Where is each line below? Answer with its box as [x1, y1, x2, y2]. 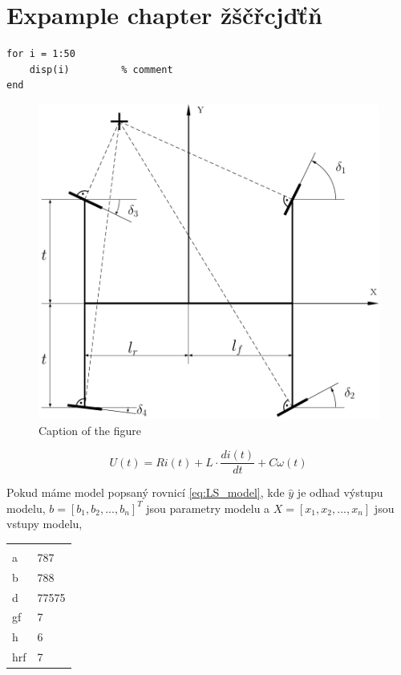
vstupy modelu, [6, 515, 83, 532]
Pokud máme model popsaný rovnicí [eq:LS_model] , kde [6, 484, 285, 501]
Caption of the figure [38, 421, 142, 438]
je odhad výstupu [297, 484, 383, 501]
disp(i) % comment [29, 63, 173, 75]
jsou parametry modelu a [146, 499, 270, 516]
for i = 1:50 [6, 48, 75, 60]
